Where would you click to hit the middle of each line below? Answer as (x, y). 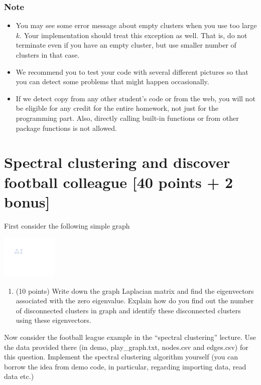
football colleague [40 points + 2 (119, 182)
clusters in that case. (48, 55)
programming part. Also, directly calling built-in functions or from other (127, 118)
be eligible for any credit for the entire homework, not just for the (117, 108)
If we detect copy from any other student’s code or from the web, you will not (136, 98)
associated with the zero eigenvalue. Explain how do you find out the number (135, 301)
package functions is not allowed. (67, 128)
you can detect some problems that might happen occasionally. (112, 81)
